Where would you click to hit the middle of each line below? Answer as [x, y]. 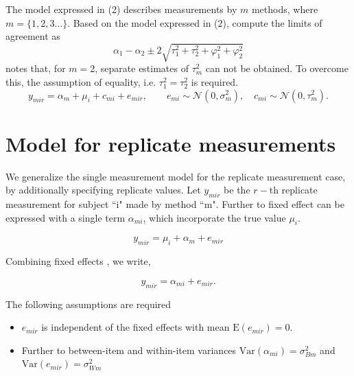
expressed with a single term [66, 217]
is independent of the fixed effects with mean [135, 327]
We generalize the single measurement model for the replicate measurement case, [176, 176]
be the [237, 190]
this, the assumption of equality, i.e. [81, 81]
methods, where [285, 9]
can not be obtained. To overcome [277, 68]
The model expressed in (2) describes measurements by [121, 9]
